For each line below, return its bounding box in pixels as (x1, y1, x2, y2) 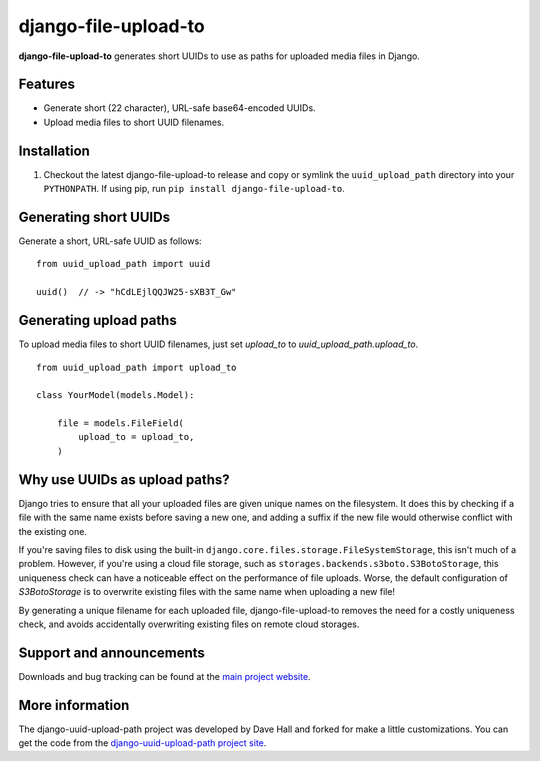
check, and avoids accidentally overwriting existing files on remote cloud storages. (18, 618, 360, 630)
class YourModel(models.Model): (36, 390, 195, 401)
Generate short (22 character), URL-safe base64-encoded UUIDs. (43, 102, 316, 114)
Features (18, 76, 75, 93)
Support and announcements (18, 644, 205, 661)
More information (18, 696, 130, 714)
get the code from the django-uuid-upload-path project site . (18, 737, 267, 749)
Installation (18, 142, 90, 159)
